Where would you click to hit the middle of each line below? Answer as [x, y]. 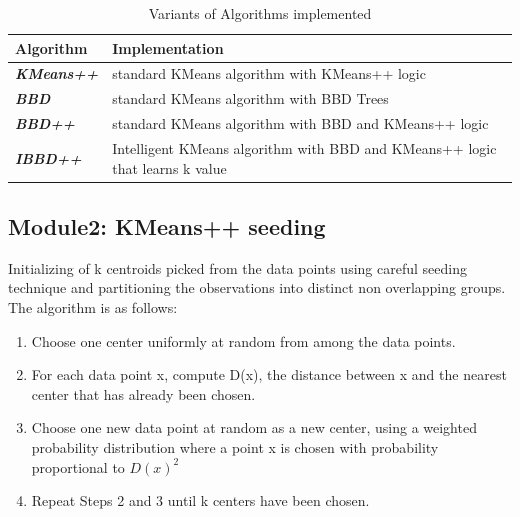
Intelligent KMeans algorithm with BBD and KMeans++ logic [304, 147]
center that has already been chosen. [143, 393]
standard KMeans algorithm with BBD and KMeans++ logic [300, 123]
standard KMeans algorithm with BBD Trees [250, 98]
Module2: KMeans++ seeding [167, 226]
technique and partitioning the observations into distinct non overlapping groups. [257, 287]
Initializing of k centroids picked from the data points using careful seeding [237, 267]
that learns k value [169, 167]
